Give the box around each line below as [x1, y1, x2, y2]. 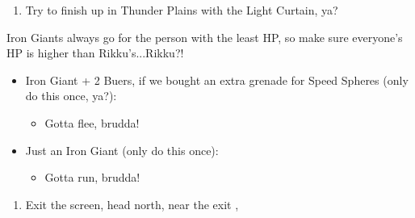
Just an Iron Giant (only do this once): [25, 141, 219, 158]
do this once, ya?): [25, 87, 117, 104]
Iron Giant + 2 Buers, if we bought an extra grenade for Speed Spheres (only [25, 71, 409, 88]
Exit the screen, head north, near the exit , [25, 195, 239, 212]
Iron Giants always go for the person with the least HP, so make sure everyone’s [6, 28, 403, 45]
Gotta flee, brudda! [44, 114, 140, 131]
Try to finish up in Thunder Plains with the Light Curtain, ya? [25, 2, 338, 18]
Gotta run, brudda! [44, 169, 140, 186]
